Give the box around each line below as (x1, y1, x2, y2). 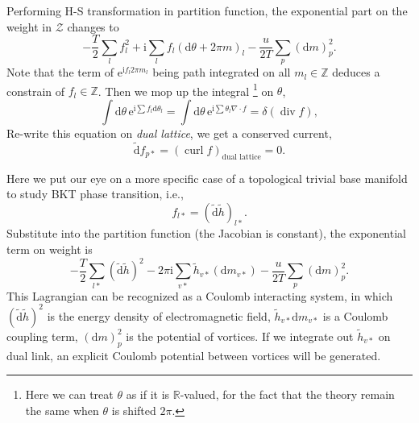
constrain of (6, 82, 65, 99)
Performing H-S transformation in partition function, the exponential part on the (6, 2, 408, 19)
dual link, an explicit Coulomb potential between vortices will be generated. (6, 346, 381, 363)
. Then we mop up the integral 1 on (97, 80, 274, 99)
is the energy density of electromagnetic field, (47, 307, 271, 324)
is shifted (111, 401, 156, 418)
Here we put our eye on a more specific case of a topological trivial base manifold (6, 169, 408, 186)
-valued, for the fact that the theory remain (180, 386, 395, 403)
